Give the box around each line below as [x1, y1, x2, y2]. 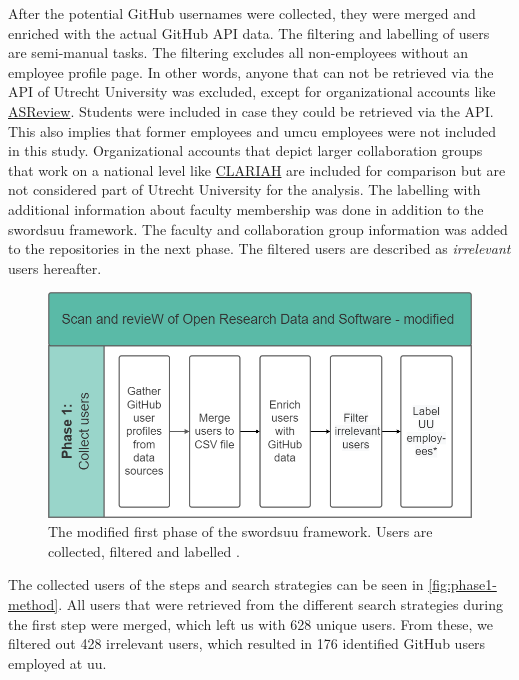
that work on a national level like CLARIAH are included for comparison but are [8, 159, 506, 180]
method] [8, 594, 59, 615]
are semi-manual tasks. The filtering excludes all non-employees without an [8, 42, 469, 63]
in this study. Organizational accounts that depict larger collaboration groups [8, 140, 483, 161]
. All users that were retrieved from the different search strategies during [58, 594, 503, 615]
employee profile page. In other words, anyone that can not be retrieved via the [8, 61, 494, 82]
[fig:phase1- [428, 574, 497, 595]
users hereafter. [8, 257, 102, 278]
